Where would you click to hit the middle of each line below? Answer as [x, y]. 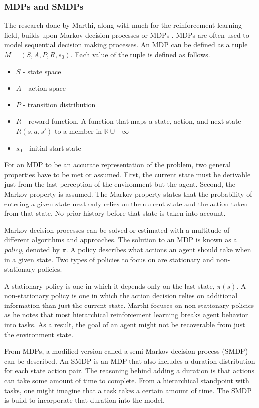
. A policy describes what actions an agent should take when [158, 249]
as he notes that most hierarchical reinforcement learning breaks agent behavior [126, 315]
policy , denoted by [32, 249]
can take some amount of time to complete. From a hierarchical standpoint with [127, 380]
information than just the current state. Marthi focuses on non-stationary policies [129, 305]
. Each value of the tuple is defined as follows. [140, 54]
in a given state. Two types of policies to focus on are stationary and [109, 259]
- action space [45, 88]
